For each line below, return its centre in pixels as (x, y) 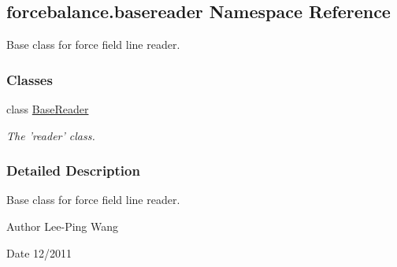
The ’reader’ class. (51, 135)
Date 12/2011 (39, 252)
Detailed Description (73, 171)
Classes (30, 79)
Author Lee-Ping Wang (63, 226)
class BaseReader (48, 109)
